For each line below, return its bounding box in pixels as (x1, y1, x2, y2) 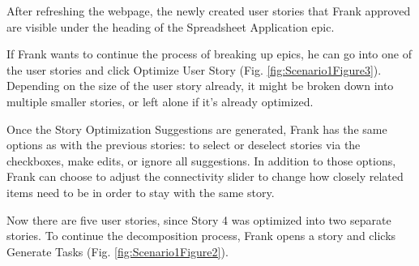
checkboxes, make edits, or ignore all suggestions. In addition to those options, (6, 152, 396, 169)
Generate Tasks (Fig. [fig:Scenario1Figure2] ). (6, 242, 229, 260)
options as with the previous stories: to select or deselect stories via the (6, 136, 361, 153)
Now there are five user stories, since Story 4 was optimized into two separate (6, 211, 391, 228)
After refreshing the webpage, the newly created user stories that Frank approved (6, 2, 411, 19)
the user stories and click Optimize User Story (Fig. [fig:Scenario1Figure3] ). (6, 61, 382, 78)
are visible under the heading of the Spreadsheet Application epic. (6, 18, 335, 35)
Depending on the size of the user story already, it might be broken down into (6, 77, 394, 94)
